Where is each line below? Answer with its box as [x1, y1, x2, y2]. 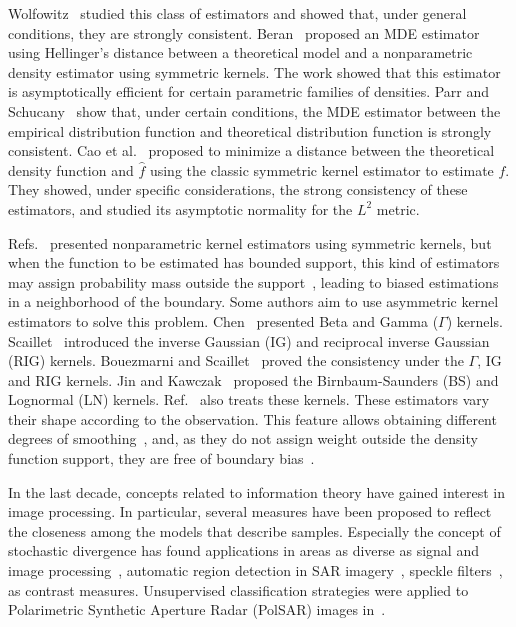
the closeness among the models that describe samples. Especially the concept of [8, 520, 501, 541]
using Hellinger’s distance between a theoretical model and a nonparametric [8, 42, 473, 63]
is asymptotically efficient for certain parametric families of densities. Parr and [8, 81, 490, 102]
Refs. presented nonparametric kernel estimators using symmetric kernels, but [8, 232, 492, 253]
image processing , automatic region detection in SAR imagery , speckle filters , [8, 560, 503, 581]
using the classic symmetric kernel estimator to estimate [149, 159, 494, 180]
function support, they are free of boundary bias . [8, 448, 315, 469]
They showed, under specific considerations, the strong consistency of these [8, 179, 468, 200]
